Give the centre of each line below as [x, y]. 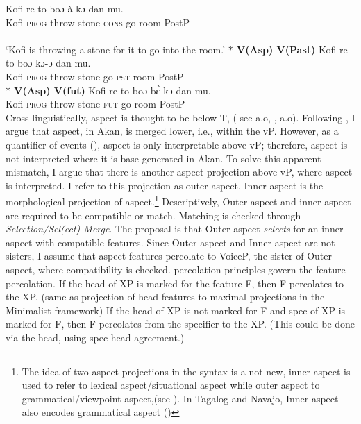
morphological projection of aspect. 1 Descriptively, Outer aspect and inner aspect [178, 200]
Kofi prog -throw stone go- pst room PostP [95, 76]
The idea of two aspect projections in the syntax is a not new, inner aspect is [186, 371]
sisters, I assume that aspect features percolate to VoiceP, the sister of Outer [169, 256]
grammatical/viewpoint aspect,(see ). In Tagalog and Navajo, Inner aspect [180, 398]
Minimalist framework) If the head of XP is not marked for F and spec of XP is [176, 310]
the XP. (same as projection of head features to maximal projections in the [165, 297]
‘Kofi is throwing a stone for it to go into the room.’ [116, 49]
